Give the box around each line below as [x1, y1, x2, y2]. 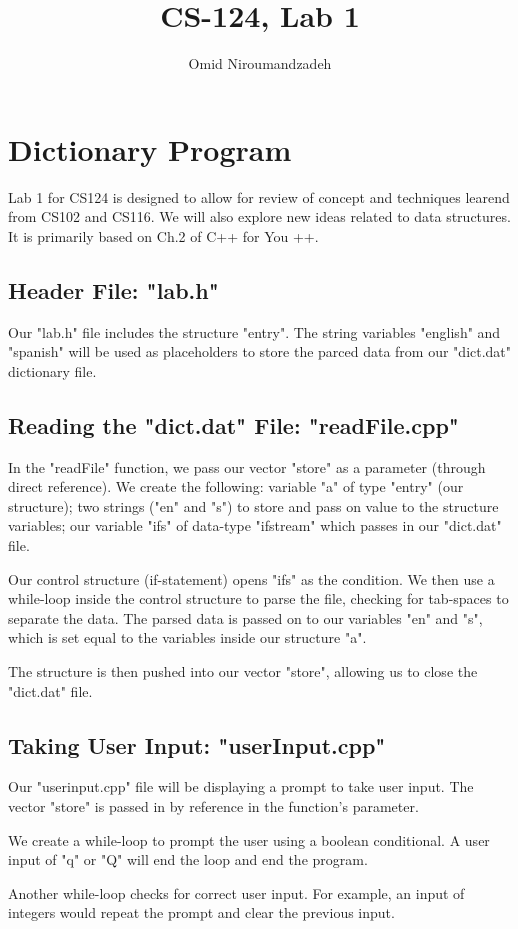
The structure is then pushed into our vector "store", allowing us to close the [8, 660, 478, 681]
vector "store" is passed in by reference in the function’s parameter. [8, 795, 419, 816]
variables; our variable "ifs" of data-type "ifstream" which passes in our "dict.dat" [8, 515, 502, 536]
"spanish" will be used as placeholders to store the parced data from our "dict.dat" [8, 341, 512, 362]
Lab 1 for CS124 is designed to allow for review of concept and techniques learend [8, 186, 510, 207]
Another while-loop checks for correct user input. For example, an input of [8, 882, 465, 903]
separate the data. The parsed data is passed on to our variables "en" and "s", [8, 607, 483, 628]
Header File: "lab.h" [8, 274, 219, 305]
